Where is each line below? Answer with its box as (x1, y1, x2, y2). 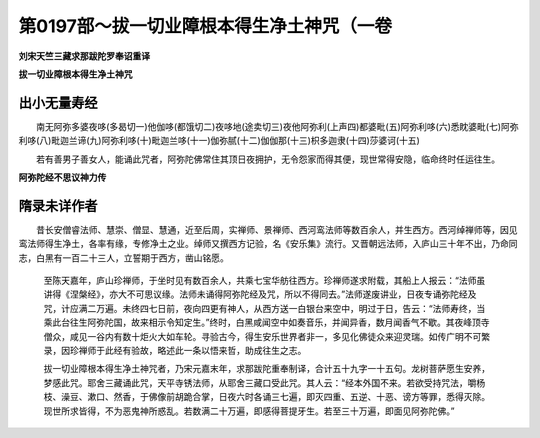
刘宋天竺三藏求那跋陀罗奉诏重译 (18, 50, 150, 62)
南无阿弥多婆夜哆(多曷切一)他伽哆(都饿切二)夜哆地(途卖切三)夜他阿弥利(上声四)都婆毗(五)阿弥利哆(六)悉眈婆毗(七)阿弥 (35, 120, 519, 132)
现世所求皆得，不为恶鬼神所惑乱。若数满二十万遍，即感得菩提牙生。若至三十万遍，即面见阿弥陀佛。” (43, 405, 455, 417)
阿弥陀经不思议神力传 (18, 171, 107, 184)
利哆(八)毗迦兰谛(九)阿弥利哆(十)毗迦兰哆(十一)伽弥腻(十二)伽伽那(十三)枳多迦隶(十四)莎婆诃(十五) (18, 135, 420, 147)
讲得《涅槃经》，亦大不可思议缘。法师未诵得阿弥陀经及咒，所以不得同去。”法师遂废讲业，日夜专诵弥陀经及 (43, 288, 477, 300)
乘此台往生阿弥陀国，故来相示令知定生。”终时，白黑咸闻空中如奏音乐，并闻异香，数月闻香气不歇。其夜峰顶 (43, 316, 482, 329)
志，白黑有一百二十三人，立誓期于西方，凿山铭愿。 (18, 251, 229, 264)
